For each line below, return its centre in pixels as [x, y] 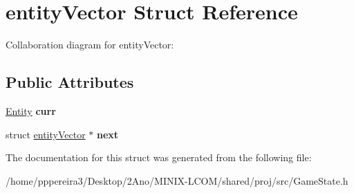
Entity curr [31, 110]
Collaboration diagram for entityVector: [90, 45]
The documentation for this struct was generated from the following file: [159, 157]
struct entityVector [46, 134]
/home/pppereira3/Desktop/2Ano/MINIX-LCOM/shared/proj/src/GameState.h [177, 180]
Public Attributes [70, 82]
